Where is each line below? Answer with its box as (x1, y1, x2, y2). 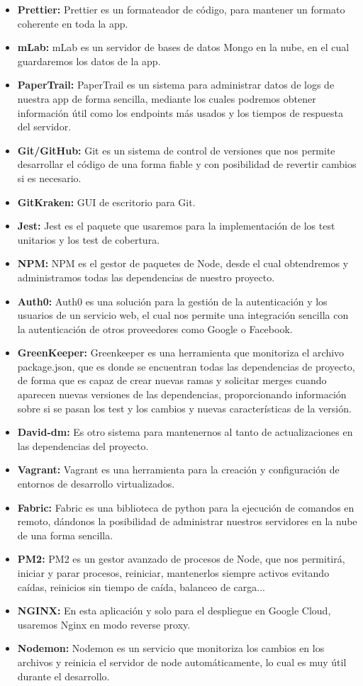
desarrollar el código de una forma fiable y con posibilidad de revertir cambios (17, 157, 357, 171)
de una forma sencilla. (17, 527, 113, 542)
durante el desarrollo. (17, 668, 110, 683)
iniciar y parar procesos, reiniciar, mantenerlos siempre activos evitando (17, 566, 330, 580)
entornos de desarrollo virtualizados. (17, 476, 175, 491)
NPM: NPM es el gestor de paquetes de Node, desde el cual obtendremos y (17, 256, 349, 271)
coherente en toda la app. (17, 16, 128, 30)
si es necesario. (17, 170, 82, 185)
